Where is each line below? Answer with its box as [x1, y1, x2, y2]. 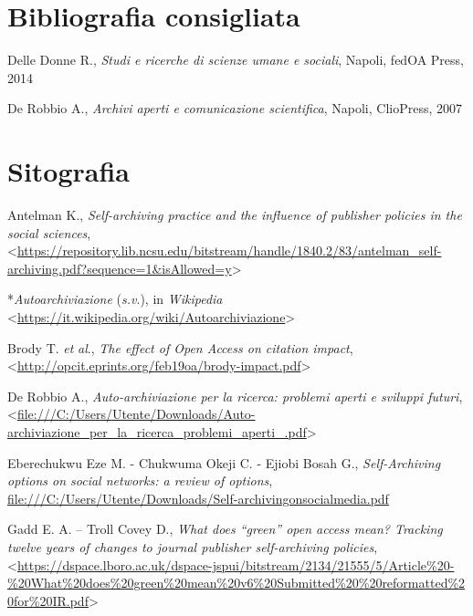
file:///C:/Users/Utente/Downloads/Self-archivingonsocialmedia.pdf [7, 488, 389, 507]
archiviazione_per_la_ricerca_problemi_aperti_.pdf [7, 422, 307, 441]
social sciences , [7, 223, 91, 242]
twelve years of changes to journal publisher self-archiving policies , [7, 537, 378, 556]
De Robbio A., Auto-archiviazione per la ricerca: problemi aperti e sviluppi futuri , [7, 386, 463, 405]
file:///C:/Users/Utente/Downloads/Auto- [16, 404, 256, 423]
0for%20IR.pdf [7, 590, 89, 610]
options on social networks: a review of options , [7, 471, 273, 490]
